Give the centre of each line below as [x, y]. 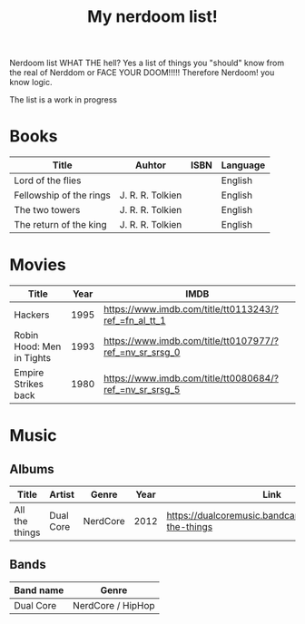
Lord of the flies [48, 180]
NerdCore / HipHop [114, 605]
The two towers [47, 210]
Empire [29, 373]
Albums [32, 469]
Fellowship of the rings [63, 195]
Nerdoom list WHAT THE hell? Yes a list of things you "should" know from [147, 63]
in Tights [33, 358]
